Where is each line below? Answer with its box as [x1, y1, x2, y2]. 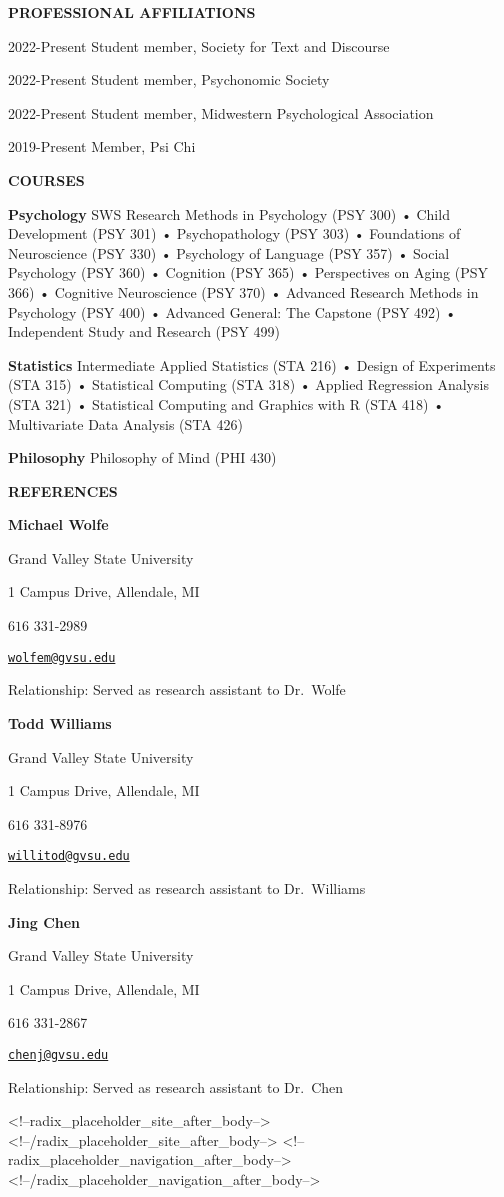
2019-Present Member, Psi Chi [8, 136, 196, 157]
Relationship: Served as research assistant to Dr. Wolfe [8, 679, 346, 700]
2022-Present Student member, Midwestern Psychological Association [8, 102, 434, 123]
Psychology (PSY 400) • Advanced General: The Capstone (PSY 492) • [8, 301, 457, 322]
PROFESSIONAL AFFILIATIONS [8, 2, 256, 22]
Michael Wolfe [8, 514, 109, 535]
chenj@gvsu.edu [8, 1047, 109, 1062]
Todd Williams [8, 712, 112, 733]
